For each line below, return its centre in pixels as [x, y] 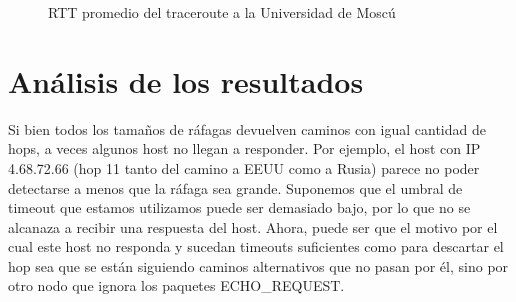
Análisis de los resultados [186, 80]
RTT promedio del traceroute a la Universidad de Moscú [222, 12]
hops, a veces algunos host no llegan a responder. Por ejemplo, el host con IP [244, 148]
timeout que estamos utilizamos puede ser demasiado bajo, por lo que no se [239, 207]
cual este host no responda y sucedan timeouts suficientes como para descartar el [256, 246]
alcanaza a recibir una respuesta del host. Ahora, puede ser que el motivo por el [253, 226]
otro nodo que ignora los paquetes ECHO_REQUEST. [176, 285]
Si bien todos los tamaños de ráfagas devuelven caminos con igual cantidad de [247, 128]
